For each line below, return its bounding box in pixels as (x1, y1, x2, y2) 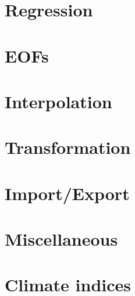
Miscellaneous (5, 227, 118, 251)
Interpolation (5, 89, 112, 113)
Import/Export (5, 181, 130, 205)
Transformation (5, 135, 131, 159)
